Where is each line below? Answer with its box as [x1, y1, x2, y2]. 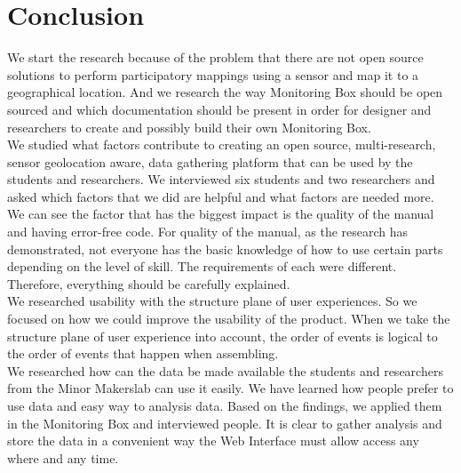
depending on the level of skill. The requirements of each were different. [7, 257, 397, 276]
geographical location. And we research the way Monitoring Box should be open [7, 83, 443, 101]
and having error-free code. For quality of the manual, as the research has [7, 222, 409, 241]
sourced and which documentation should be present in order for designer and [7, 100, 432, 118]
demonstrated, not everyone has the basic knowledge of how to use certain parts [7, 239, 443, 258]
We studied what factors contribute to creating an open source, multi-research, [7, 135, 436, 154]
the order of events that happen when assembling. [7, 344, 279, 363]
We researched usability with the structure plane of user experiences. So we [7, 292, 417, 310]
